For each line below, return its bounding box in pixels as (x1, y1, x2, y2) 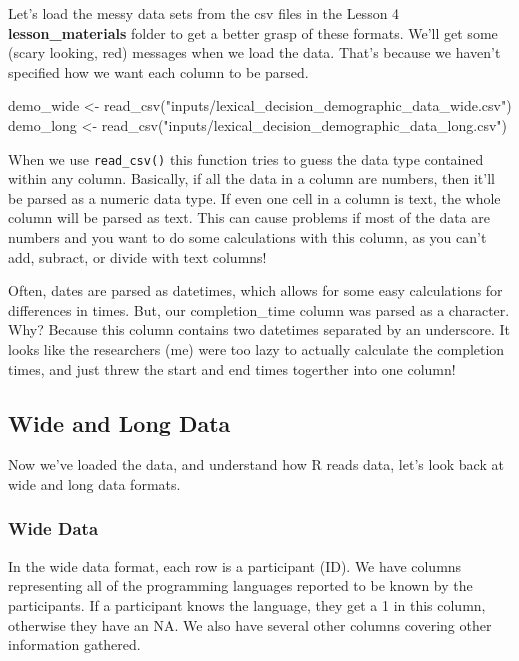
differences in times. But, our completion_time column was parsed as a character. (8, 299, 510, 320)
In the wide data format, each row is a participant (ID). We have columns (8, 555, 462, 576)
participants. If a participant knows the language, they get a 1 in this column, (8, 594, 486, 615)
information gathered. (8, 634, 141, 655)
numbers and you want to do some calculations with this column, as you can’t (8, 227, 487, 247)
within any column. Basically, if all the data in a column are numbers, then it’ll (8, 168, 495, 189)
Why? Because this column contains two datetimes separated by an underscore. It (8, 319, 510, 340)
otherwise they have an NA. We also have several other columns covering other (8, 614, 492, 635)
